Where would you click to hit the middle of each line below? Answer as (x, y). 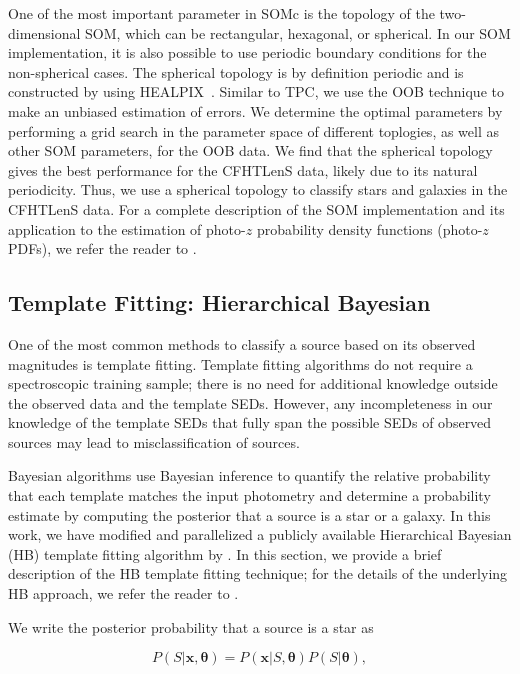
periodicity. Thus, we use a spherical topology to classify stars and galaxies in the (258, 189)
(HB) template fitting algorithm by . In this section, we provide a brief (225, 553)
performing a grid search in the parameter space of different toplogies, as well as (254, 130)
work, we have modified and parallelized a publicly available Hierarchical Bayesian (260, 534)
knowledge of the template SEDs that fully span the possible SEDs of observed (250, 422)
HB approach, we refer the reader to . (123, 593)
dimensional (44, 32)
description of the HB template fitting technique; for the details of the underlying (258, 573)
